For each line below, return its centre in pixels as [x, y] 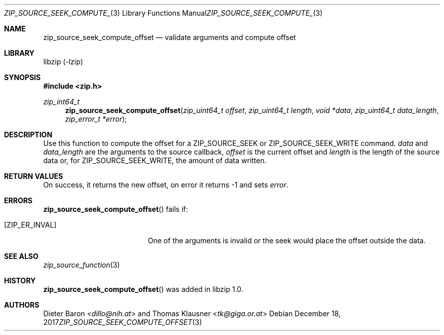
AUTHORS [22, 305]
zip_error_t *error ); [96, 119]
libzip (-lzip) [63, 62]
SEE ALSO [21, 256]
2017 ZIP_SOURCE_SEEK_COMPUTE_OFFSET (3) [123, 322]
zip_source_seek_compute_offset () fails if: [116, 209]
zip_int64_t [61, 102]
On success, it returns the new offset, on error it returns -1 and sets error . [166, 185]
